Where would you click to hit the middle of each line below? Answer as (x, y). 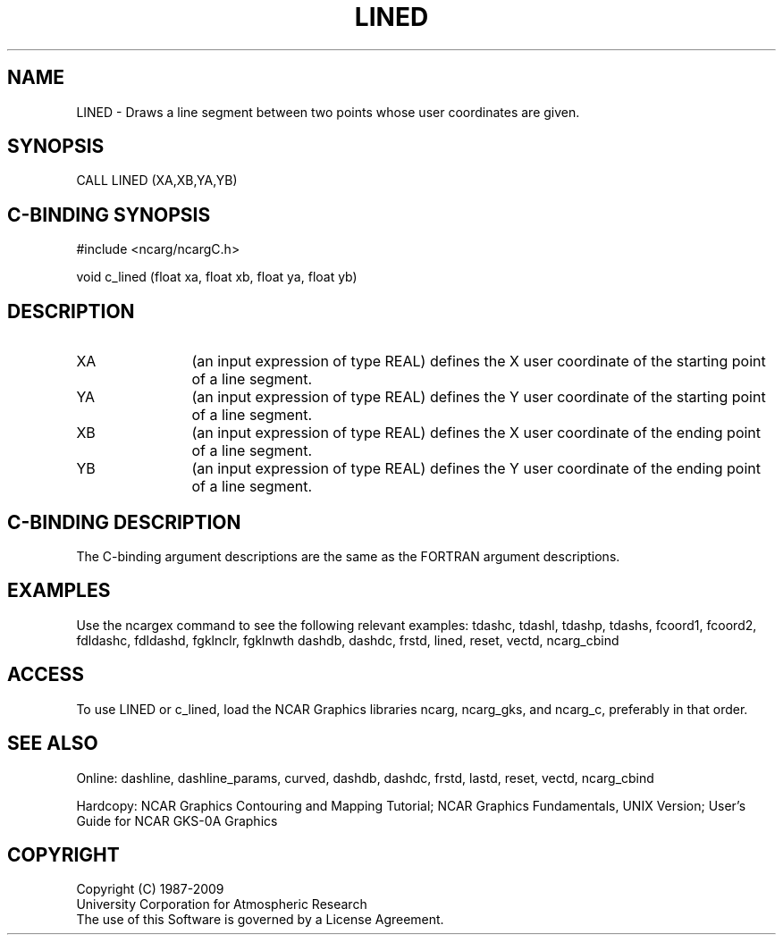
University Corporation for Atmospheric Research (222, 904)
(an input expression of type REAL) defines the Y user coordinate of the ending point (476, 469)
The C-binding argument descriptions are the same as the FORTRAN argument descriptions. (348, 556)
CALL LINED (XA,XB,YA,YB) (157, 181)
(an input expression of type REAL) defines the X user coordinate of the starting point (479, 362)
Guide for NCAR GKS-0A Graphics (177, 820)
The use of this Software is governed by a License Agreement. (260, 920)
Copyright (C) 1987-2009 (150, 889)
